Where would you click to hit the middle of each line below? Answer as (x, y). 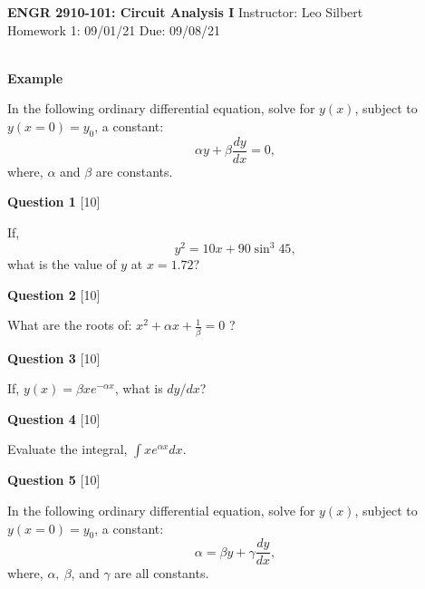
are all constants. (162, 573)
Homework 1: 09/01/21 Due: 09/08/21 (114, 29)
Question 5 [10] (54, 480)
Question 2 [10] (54, 294)
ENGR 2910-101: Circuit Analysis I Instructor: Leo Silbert (185, 12)
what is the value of (62, 264)
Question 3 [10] (54, 357)
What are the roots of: (70, 325)
